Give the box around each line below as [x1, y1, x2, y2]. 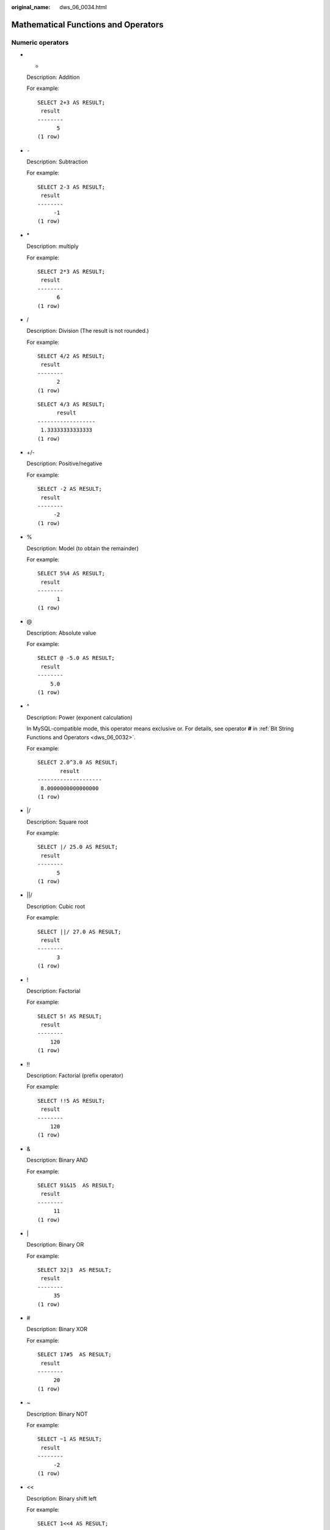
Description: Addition [26, 73, 80, 81]
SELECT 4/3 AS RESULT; [37, 401, 106, 408]
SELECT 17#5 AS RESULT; [37, 1351, 112, 1358]
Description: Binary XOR [26, 1326, 88, 1333]
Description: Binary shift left [26, 1495, 97, 1502]
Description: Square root [26, 818, 89, 826]
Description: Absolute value [26, 629, 97, 636]
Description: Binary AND [26, 1157, 88, 1164]
